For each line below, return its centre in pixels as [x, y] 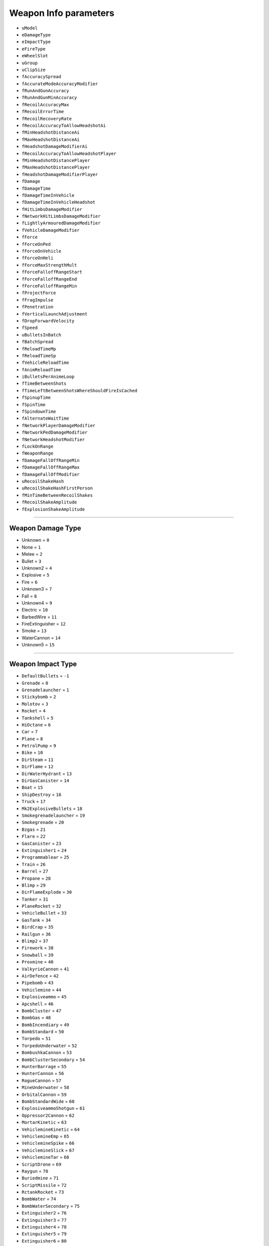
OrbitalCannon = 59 [44, 1094]
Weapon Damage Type [45, 528]
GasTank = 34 [36, 920]
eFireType [34, 49]
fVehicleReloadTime [45, 363]
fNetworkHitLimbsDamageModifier [61, 216]
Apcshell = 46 [38, 1004]
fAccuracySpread [42, 77]
